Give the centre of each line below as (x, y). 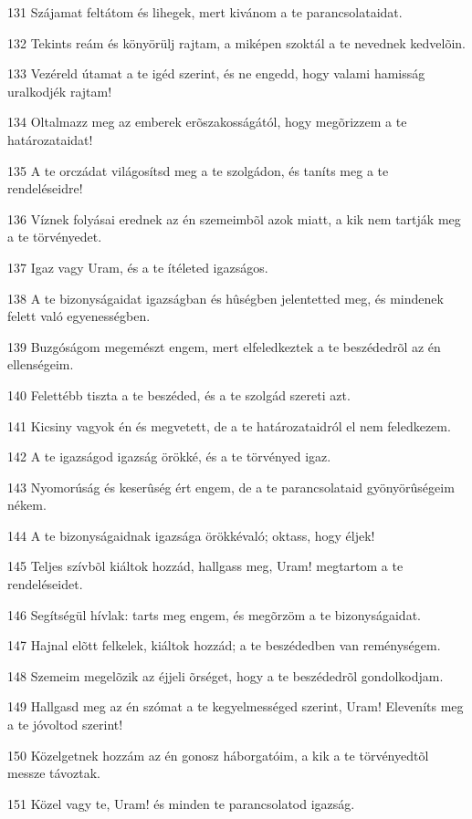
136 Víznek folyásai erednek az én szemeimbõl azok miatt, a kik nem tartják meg (234, 218)
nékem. (27, 505)
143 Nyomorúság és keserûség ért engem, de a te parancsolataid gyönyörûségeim (231, 487)
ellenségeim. (41, 364)
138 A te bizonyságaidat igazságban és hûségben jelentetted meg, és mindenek (226, 298)
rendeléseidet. (45, 584)
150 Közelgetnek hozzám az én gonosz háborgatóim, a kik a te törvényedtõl (218, 755)
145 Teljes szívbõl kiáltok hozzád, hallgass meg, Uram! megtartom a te (205, 566)
